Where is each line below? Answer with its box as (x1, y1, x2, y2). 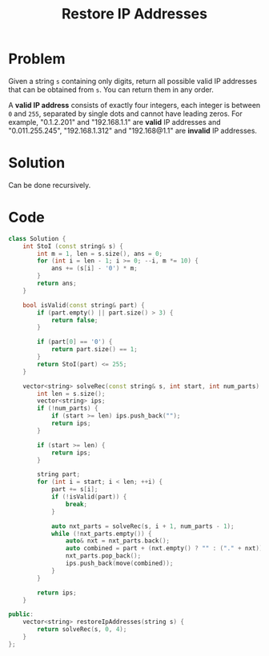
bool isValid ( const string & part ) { (22, 301, 146, 309)
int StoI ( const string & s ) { (22, 242, 124, 250)
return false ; (50, 316, 98, 324)
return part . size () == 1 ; (50, 346, 138, 354)
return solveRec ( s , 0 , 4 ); (37, 626, 127, 634)
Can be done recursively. (8, 180, 91, 190)
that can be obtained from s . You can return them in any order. (8, 85, 215, 94)
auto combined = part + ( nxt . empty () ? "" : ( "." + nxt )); (65, 545, 267, 553)
